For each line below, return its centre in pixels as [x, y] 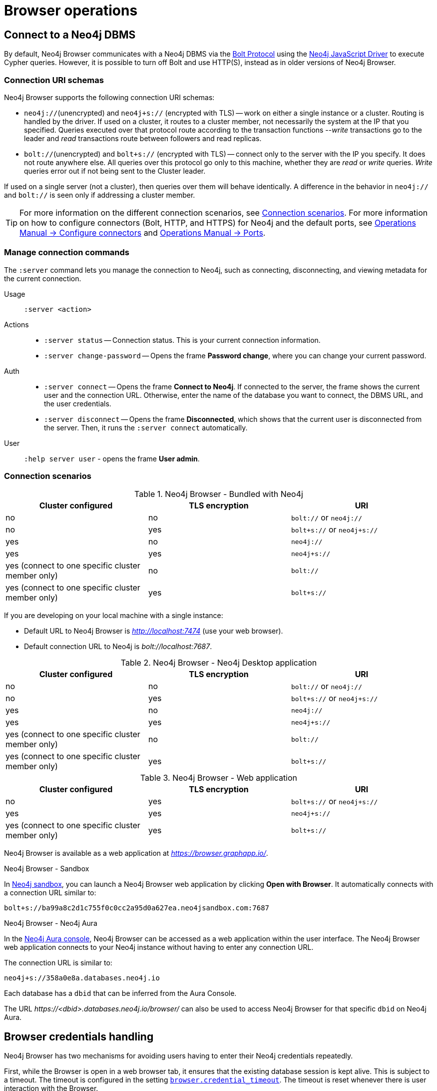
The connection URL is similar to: [58, 963]
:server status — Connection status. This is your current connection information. [182, 340]
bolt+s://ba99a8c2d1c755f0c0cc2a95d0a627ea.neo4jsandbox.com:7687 [137, 908]
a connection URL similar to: [50, 893]
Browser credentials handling [79, 1036]
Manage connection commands [67, 252]
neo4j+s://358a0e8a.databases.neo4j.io [82, 978]
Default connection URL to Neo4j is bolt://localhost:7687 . [118, 647]
